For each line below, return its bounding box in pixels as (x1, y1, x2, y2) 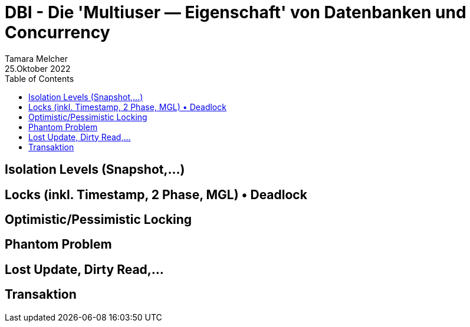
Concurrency (5, 22, 110, 42)
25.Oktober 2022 (5, 63, 71, 74)
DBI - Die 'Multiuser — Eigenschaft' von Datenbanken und (5, 2, 466, 22)
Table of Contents (5, 73, 74, 84)
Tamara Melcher (5, 53, 68, 64)
